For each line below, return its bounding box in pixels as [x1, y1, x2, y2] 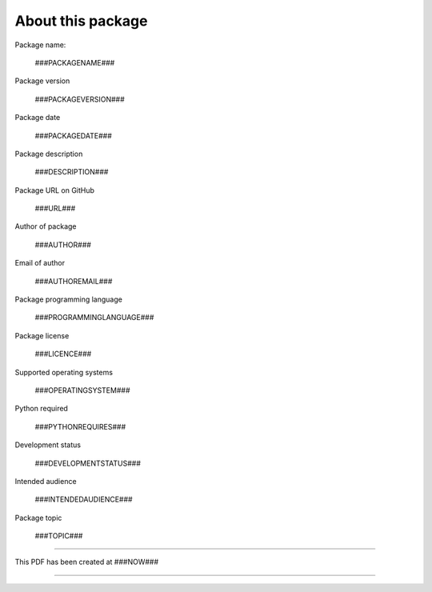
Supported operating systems [14, 367, 114, 377]
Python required [14, 404, 68, 414]
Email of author [14, 258, 66, 268]
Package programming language [14, 294, 123, 304]
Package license [14, 330, 70, 340]
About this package [14, 12, 148, 30]
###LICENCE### [34, 349, 92, 359]
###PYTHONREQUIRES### [34, 422, 126, 431]
